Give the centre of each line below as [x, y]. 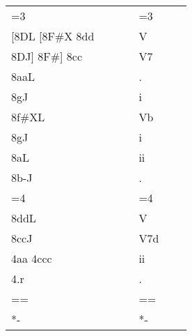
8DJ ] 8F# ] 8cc [47, 56]
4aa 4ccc [32, 258]
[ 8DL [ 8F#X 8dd [53, 36]
